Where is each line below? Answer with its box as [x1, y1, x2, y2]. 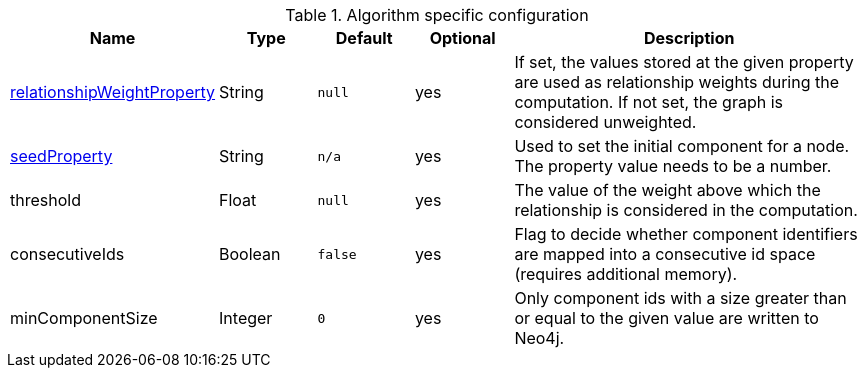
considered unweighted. [514, 112, 697, 132]
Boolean [219, 244, 281, 264]
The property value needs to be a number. [514, 156, 832, 176]
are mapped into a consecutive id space [514, 244, 816, 264]
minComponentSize [10, 308, 158, 328]
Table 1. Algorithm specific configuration [285, 5, 589, 25]
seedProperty [10, 146, 113, 166]
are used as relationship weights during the [514, 72, 840, 92]
